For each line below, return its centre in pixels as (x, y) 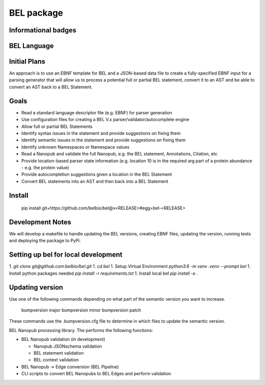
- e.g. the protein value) (45, 167)
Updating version (36, 287)
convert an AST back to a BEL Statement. (51, 87)
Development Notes (40, 222)
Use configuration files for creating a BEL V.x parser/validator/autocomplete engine (105, 120)
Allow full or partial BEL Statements (57, 126)
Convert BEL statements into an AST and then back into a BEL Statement (95, 181)
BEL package (36, 13)
